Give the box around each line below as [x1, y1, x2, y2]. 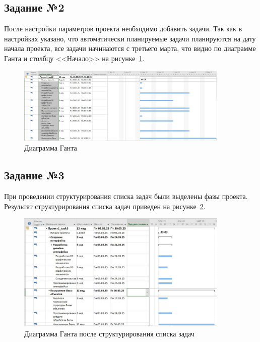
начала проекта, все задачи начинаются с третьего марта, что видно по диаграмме [4, 43, 256, 54]
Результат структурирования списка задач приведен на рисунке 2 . [4, 201, 206, 211]
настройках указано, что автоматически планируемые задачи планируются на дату [4, 33, 256, 43]
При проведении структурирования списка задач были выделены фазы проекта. [4, 190, 248, 201]
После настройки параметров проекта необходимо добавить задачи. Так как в [4, 23, 242, 34]
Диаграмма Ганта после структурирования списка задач [24, 328, 194, 338]
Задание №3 [4, 167, 64, 183]
